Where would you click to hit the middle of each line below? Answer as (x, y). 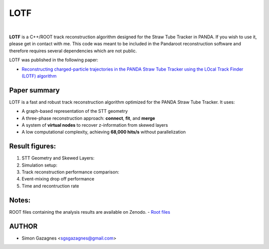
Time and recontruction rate (50, 186)
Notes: (20, 200)
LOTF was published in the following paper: (54, 60)
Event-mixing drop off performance (58, 179)
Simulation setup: (39, 165)
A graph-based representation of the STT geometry (75, 111)
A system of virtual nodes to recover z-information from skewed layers (95, 125)
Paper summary (34, 90)
